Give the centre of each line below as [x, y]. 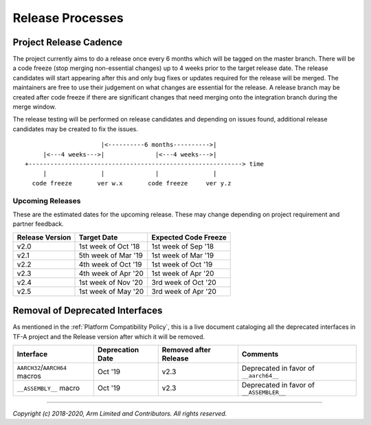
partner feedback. [38, 224]
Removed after [186, 349]
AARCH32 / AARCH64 [42, 367]
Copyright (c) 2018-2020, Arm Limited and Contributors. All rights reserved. [120, 413]
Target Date [98, 237]
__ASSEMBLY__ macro [48, 388]
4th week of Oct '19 [110, 264]
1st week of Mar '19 [183, 255]
